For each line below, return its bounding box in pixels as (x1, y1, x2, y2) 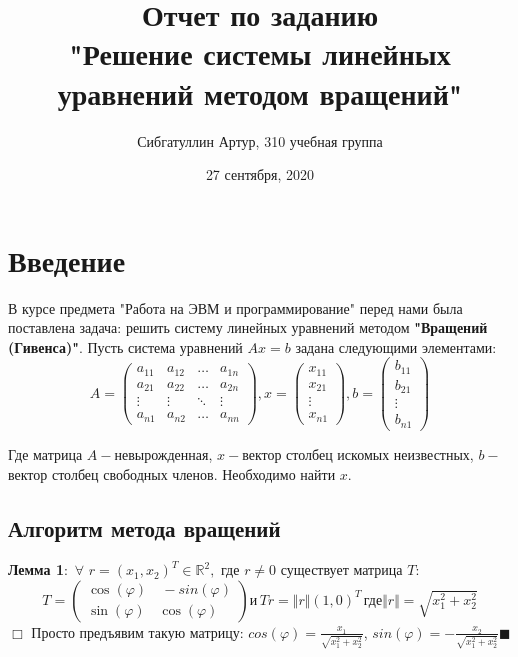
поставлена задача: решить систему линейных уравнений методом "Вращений (8, 317, 488, 338)
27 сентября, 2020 (205, 164, 315, 185)
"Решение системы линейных (69, 33, 451, 74)
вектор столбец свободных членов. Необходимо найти (8, 463, 336, 484)
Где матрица (8, 443, 83, 464)
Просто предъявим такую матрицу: (31, 621, 244, 642)
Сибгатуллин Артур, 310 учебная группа (137, 130, 383, 151)
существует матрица (280, 559, 403, 580)
